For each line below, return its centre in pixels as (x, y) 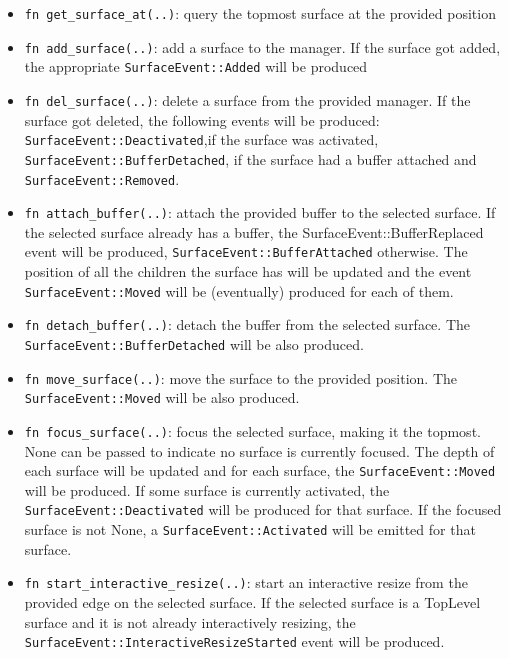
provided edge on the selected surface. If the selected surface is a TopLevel (252, 602)
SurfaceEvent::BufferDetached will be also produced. (194, 344)
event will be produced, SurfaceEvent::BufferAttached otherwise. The (246, 251)
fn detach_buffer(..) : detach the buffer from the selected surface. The (247, 324)
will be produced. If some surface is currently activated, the (207, 489)
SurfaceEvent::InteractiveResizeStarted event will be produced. (234, 641)
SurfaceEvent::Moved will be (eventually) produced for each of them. (239, 290)
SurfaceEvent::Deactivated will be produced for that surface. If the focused (263, 509)
